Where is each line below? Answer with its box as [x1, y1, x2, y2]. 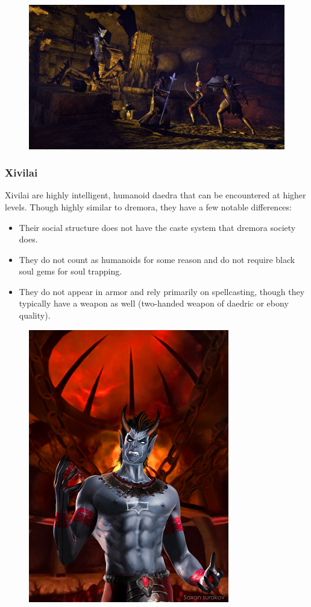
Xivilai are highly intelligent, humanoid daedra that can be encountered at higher [5, 189, 306, 201]
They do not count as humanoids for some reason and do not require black [19, 253, 295, 265]
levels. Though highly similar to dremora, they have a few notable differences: [5, 200, 292, 213]
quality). [19, 309, 51, 322]
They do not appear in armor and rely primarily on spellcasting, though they [19, 285, 305, 297]
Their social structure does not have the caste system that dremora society [19, 221, 296, 233]
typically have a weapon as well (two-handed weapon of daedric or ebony [19, 297, 289, 310]
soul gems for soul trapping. [19, 265, 122, 278]
